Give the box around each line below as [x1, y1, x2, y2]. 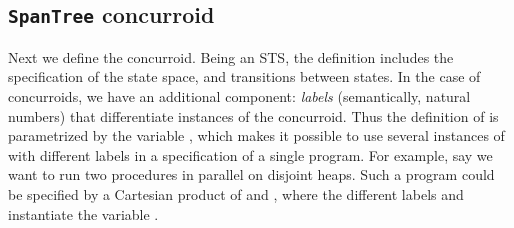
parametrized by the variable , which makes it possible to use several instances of [8, 125, 505, 146]
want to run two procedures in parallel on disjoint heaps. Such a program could [8, 164, 495, 185]
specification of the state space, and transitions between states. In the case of [8, 66, 481, 87]
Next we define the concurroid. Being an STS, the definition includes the [8, 46, 454, 67]
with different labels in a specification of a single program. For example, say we [8, 144, 493, 165]
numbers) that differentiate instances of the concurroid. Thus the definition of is [8, 105, 499, 126]
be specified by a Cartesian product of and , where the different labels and [8, 183, 464, 204]
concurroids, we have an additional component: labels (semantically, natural [8, 85, 471, 106]
